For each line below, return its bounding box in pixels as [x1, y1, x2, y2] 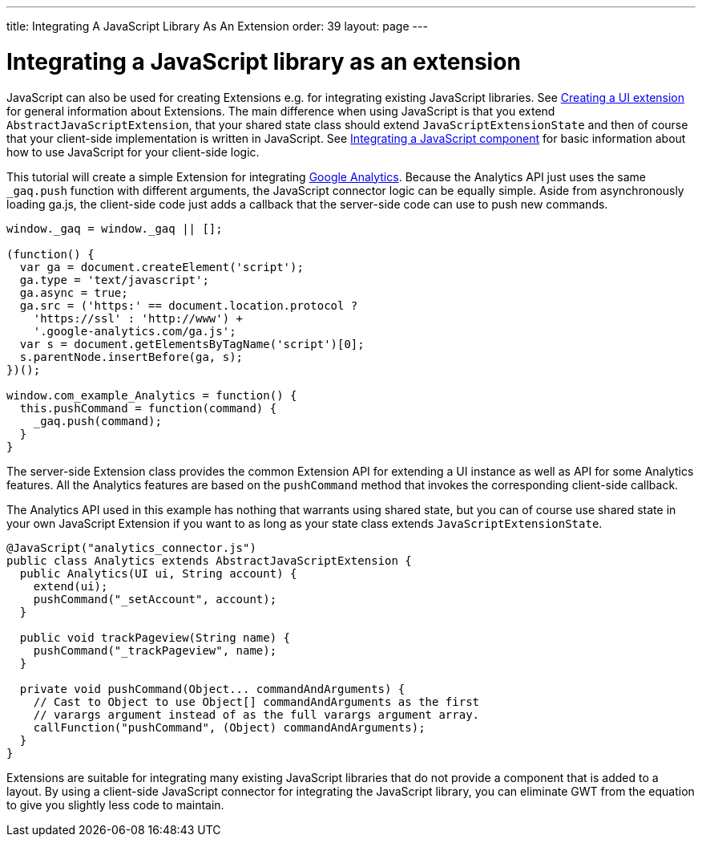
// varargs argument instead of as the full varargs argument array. [33, 707, 480, 721]
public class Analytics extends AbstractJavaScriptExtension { [6, 553, 412, 567]
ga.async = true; [19, 286, 128, 299]
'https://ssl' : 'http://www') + [33, 311, 244, 325]
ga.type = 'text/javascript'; [19, 273, 209, 286]
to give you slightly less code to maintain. [6, 797, 224, 812]
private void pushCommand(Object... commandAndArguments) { [19, 682, 405, 695]
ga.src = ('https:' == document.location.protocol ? [19, 298, 358, 312]
